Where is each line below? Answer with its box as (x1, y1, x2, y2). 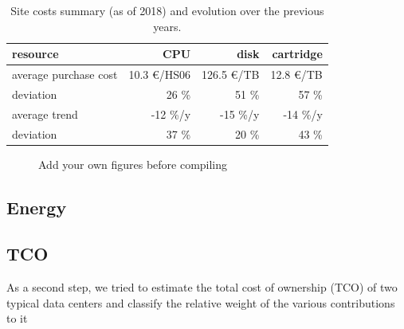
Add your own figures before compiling (38, 155, 228, 172)
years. (153, 18, 182, 34)
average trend (12, 105, 78, 122)
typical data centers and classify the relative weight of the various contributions (6, 294, 395, 311)
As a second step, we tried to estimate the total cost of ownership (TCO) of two (6, 279, 398, 296)
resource (12, 45, 59, 62)
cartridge (272, 45, 323, 62)
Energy (6, 194, 67, 219)
